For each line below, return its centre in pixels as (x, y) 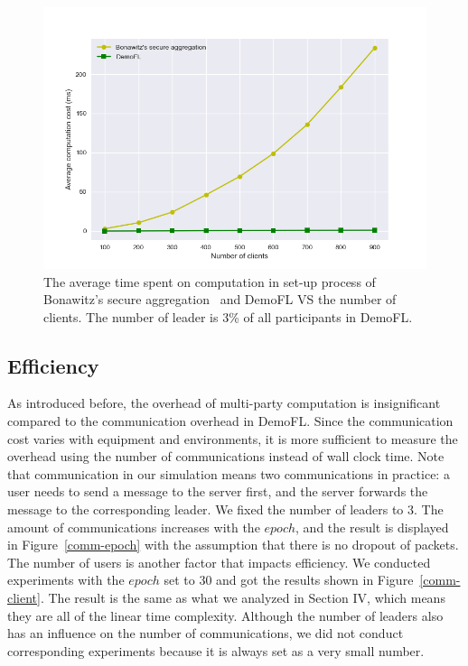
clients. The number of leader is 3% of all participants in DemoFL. (228, 316)
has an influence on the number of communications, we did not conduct (206, 633)
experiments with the (66, 580)
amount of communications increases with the (134, 527)
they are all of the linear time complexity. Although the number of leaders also (225, 615)
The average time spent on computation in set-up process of (210, 281)
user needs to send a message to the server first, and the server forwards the (218, 491)
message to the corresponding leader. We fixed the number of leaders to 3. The (225, 509)
